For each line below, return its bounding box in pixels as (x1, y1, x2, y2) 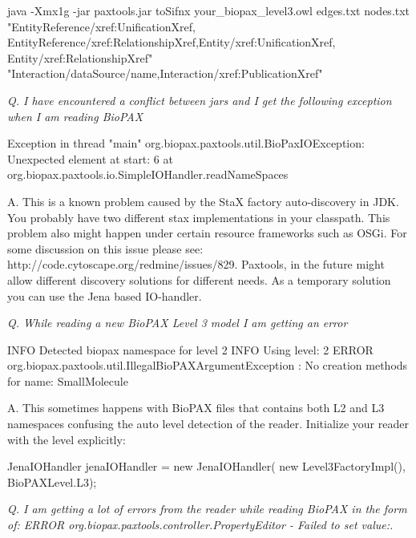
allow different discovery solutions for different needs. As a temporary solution (7, 271, 391, 288)
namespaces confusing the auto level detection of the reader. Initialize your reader (7, 415, 409, 432)
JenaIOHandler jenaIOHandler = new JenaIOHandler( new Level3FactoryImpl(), (7, 458, 406, 475)
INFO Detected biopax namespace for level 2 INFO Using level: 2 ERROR (7, 341, 374, 358)
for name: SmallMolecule (7, 372, 128, 389)
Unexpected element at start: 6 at (7, 150, 173, 167)
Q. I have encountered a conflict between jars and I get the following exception (7, 91, 392, 108)
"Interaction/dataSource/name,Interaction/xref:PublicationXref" (7, 65, 323, 82)
